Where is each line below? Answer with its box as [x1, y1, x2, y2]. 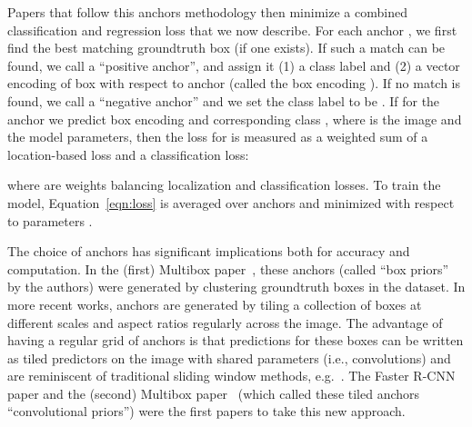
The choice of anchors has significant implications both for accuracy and [7, 242, 410, 261]
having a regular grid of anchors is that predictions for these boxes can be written [7, 331, 464, 350]
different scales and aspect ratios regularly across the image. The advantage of [7, 313, 443, 332]
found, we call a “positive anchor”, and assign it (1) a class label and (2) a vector [7, 55, 460, 74]
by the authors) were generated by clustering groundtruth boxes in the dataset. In [7, 277, 466, 296]
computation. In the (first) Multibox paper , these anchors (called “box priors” [7, 259, 449, 278]
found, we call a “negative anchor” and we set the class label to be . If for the [7, 91, 440, 110]
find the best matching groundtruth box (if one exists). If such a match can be [7, 38, 446, 57]
